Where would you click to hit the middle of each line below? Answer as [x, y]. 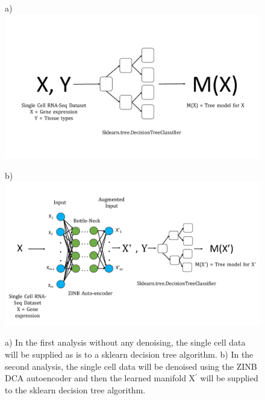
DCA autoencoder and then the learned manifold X [100, 378]
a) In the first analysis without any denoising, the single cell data [125, 342]
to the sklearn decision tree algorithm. [75, 389]
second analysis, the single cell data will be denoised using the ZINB [131, 366]
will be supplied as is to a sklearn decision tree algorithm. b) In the [129, 354]
